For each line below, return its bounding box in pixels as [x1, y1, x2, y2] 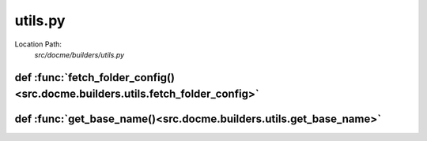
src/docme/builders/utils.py [34, 50, 125, 59]
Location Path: [14, 39, 62, 49]
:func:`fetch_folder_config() [34, 71, 176, 84]
